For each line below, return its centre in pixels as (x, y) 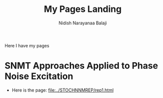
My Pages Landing (83, 9)
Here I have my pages (27, 45)
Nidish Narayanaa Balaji (83, 23)
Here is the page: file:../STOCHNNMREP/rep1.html (63, 90)
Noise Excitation (39, 76)
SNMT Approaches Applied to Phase (81, 66)
